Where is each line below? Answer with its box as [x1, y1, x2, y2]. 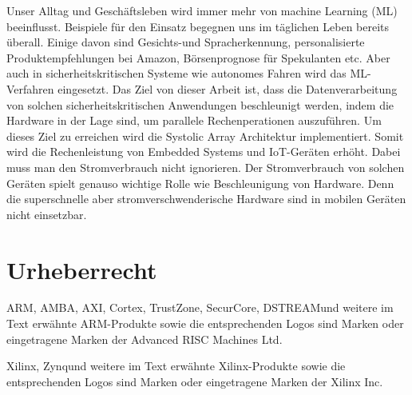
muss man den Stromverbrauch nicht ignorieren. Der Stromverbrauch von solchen [6, 158, 405, 175]
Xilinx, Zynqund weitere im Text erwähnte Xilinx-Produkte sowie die [6, 357, 346, 374]
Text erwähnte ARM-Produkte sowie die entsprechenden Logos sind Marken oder [6, 315, 404, 332]
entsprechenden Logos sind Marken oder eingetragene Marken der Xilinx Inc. [6, 373, 383, 389]
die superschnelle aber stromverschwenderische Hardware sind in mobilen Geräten [6, 190, 406, 207]
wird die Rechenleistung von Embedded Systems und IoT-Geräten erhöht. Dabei [6, 143, 401, 160]
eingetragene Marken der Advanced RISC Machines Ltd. [6, 330, 283, 347]
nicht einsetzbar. [6, 205, 87, 222]
